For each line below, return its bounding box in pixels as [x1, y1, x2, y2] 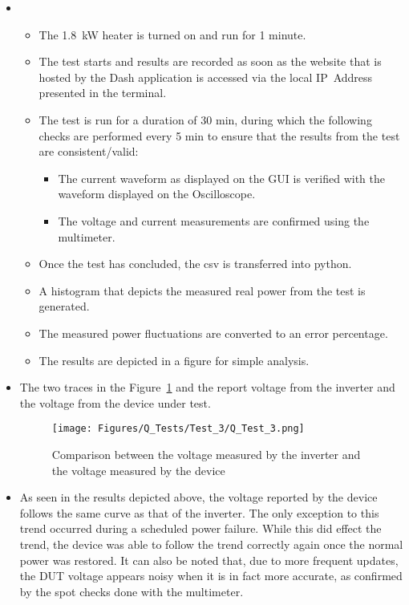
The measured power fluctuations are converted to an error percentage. [38, 324, 388, 341]
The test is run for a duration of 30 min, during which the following [38, 111, 372, 128]
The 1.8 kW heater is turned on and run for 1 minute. [38, 26, 306, 43]
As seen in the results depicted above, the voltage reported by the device [19, 489, 378, 506]
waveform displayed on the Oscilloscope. [58, 185, 256, 202]
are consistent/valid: [38, 143, 139, 160]
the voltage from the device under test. [19, 394, 211, 411]
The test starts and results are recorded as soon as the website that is [38, 53, 382, 70]
